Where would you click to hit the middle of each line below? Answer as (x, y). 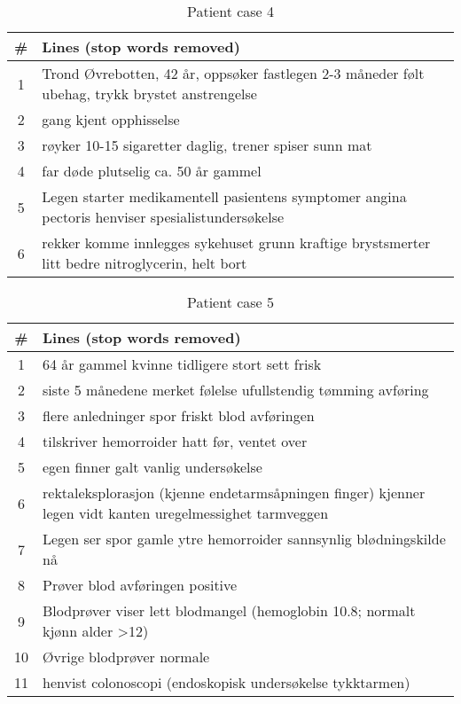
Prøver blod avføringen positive (140, 585)
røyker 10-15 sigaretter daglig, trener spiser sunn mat (207, 145)
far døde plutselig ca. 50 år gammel (152, 171)
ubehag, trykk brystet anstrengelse (149, 94)
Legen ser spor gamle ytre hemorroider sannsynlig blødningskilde (244, 539)
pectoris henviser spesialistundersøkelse (163, 217)
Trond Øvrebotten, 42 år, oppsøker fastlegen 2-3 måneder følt (233, 73)
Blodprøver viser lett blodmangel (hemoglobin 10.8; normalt (229, 610)
